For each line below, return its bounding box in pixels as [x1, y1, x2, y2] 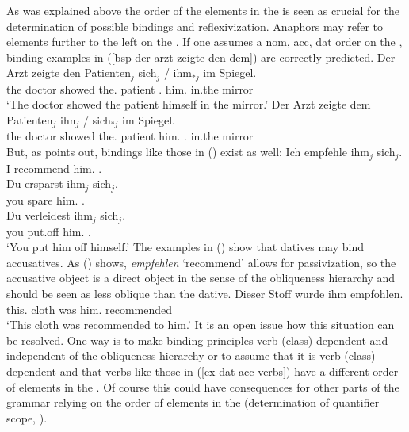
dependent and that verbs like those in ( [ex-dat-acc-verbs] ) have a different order [6, 362, 399, 379]
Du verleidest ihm [6, 207, 93, 224]
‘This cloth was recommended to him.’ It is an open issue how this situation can [6, 316, 395, 333]
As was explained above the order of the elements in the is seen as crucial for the [6, 2, 399, 18]
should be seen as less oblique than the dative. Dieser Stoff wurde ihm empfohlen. [6, 285, 403, 301]
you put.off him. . [6, 223, 91, 239]
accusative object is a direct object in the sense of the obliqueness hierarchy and [6, 270, 396, 286]
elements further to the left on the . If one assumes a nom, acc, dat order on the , [6, 33, 403, 50]
